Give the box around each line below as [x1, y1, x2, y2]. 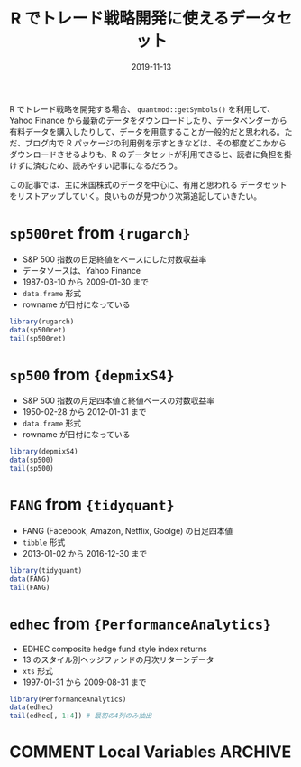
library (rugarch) [9, 317, 75, 326]
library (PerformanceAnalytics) [9, 695, 127, 704]
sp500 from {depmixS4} [9, 364, 175, 385]
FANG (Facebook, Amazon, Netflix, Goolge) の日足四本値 [22, 526, 233, 536]
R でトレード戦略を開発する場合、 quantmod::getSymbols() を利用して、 [9, 103, 276, 114]
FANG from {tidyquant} [9, 494, 175, 515]
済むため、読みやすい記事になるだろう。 [32, 160, 183, 171]
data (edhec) [9, 703, 54, 712]
